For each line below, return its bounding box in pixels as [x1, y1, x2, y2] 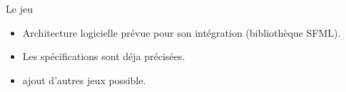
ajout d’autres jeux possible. [22, 72, 146, 87]
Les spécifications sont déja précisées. [22, 49, 185, 64]
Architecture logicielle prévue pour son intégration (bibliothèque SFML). [22, 25, 341, 40]
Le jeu [6, 1, 33, 16]
